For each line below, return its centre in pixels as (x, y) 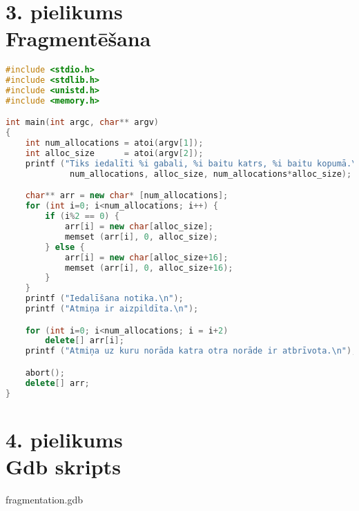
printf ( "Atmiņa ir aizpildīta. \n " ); (112, 309)
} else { (65, 247)
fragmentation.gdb (45, 499)
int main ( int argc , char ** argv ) (83, 123)
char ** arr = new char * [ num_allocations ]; (127, 196)
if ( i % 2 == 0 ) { (82, 216)
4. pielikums (64, 439)
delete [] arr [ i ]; (85, 341)
